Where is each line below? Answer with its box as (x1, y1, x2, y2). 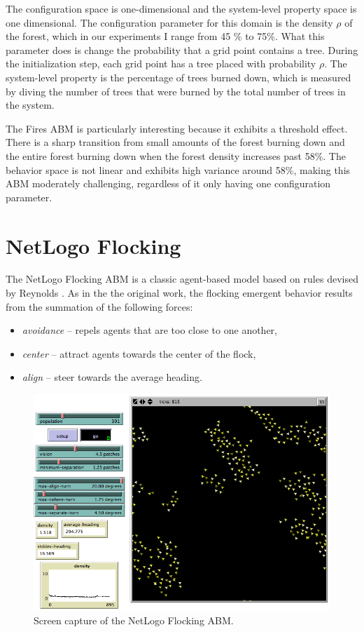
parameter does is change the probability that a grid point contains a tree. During (6, 42, 358, 57)
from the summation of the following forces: (6, 299, 193, 314)
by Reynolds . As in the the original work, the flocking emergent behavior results (6, 285, 353, 300)
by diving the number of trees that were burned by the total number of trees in (6, 83, 346, 98)
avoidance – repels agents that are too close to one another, (22, 323, 277, 337)
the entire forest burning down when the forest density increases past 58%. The (6, 148, 346, 163)
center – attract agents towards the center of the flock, (22, 346, 256, 361)
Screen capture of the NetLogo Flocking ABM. (34, 613, 234, 628)
